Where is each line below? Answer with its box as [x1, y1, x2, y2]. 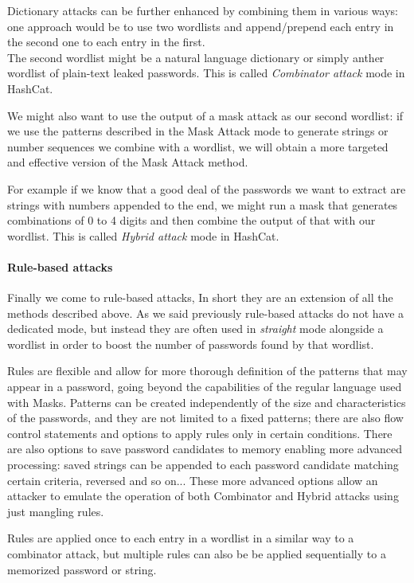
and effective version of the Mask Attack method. [7, 154, 248, 170]
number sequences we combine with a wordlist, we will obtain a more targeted [7, 138, 389, 155]
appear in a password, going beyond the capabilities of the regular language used [7, 378, 402, 395]
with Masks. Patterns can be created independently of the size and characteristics [7, 393, 406, 410]
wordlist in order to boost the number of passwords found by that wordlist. [7, 335, 374, 352]
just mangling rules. [7, 503, 104, 519]
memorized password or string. [7, 561, 157, 577]
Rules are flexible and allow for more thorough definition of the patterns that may [7, 362, 408, 379]
